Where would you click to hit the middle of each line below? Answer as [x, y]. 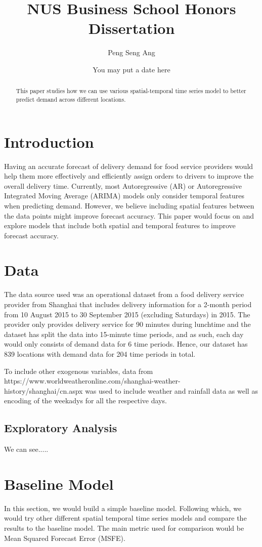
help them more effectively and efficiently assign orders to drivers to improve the [129, 176]
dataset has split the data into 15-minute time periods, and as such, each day [124, 334]
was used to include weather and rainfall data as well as [171, 390]
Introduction [49, 141]
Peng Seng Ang [132, 52]
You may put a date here [132, 69]
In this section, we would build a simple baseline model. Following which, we [123, 508]
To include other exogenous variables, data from [79, 371]
